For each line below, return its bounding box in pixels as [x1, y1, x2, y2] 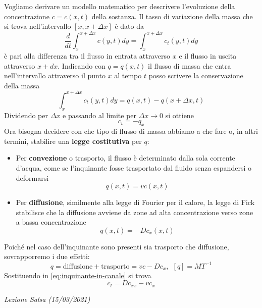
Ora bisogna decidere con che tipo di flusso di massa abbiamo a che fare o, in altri [4, 126, 258, 136]
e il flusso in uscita [179, 50, 237, 61]
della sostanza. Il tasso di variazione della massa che [91, 11, 253, 21]
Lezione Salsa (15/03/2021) [4, 293, 90, 304]
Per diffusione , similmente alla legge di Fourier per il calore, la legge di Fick [16, 197, 255, 208]
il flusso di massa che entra [148, 60, 231, 71]
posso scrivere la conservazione [148, 70, 243, 81]
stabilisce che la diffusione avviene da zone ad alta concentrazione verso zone [16, 207, 253, 217]
